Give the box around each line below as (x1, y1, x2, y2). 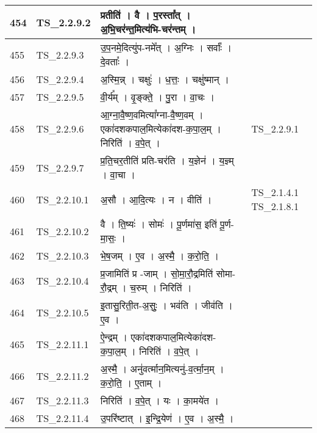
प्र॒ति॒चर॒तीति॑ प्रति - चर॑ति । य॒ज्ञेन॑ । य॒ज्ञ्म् (100, 153, 234, 167)
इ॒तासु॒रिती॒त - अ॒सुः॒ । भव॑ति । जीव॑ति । (100, 298, 233, 312)
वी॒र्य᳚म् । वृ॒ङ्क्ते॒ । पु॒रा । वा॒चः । (100, 90, 215, 104)
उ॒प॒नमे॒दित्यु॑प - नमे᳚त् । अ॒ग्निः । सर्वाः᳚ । (100, 40, 232, 54)
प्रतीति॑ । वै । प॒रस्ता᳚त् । (100, 8, 191, 22)
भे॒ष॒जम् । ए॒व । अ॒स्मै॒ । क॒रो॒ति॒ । (100, 249, 219, 263)
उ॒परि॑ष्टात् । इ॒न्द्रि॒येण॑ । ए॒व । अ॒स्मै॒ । (100, 411, 234, 425)
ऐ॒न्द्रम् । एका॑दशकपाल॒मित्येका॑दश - (100, 330, 216, 344)
